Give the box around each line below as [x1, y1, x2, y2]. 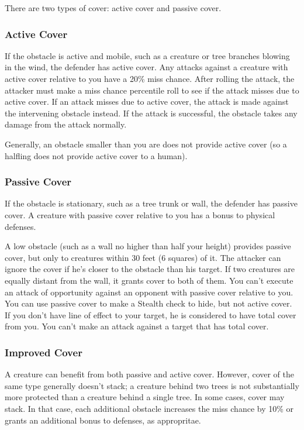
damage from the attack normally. [5, 118, 127, 130]
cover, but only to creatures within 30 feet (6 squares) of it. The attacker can [5, 251, 281, 263]
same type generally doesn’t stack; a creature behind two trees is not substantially [5, 379, 299, 391]
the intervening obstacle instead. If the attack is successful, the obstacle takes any [5, 106, 298, 119]
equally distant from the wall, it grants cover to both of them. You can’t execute [5, 274, 293, 286]
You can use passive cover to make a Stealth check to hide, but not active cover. [5, 297, 292, 309]
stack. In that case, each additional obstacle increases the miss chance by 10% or [5, 402, 294, 414]
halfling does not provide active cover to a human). [5, 149, 188, 161]
